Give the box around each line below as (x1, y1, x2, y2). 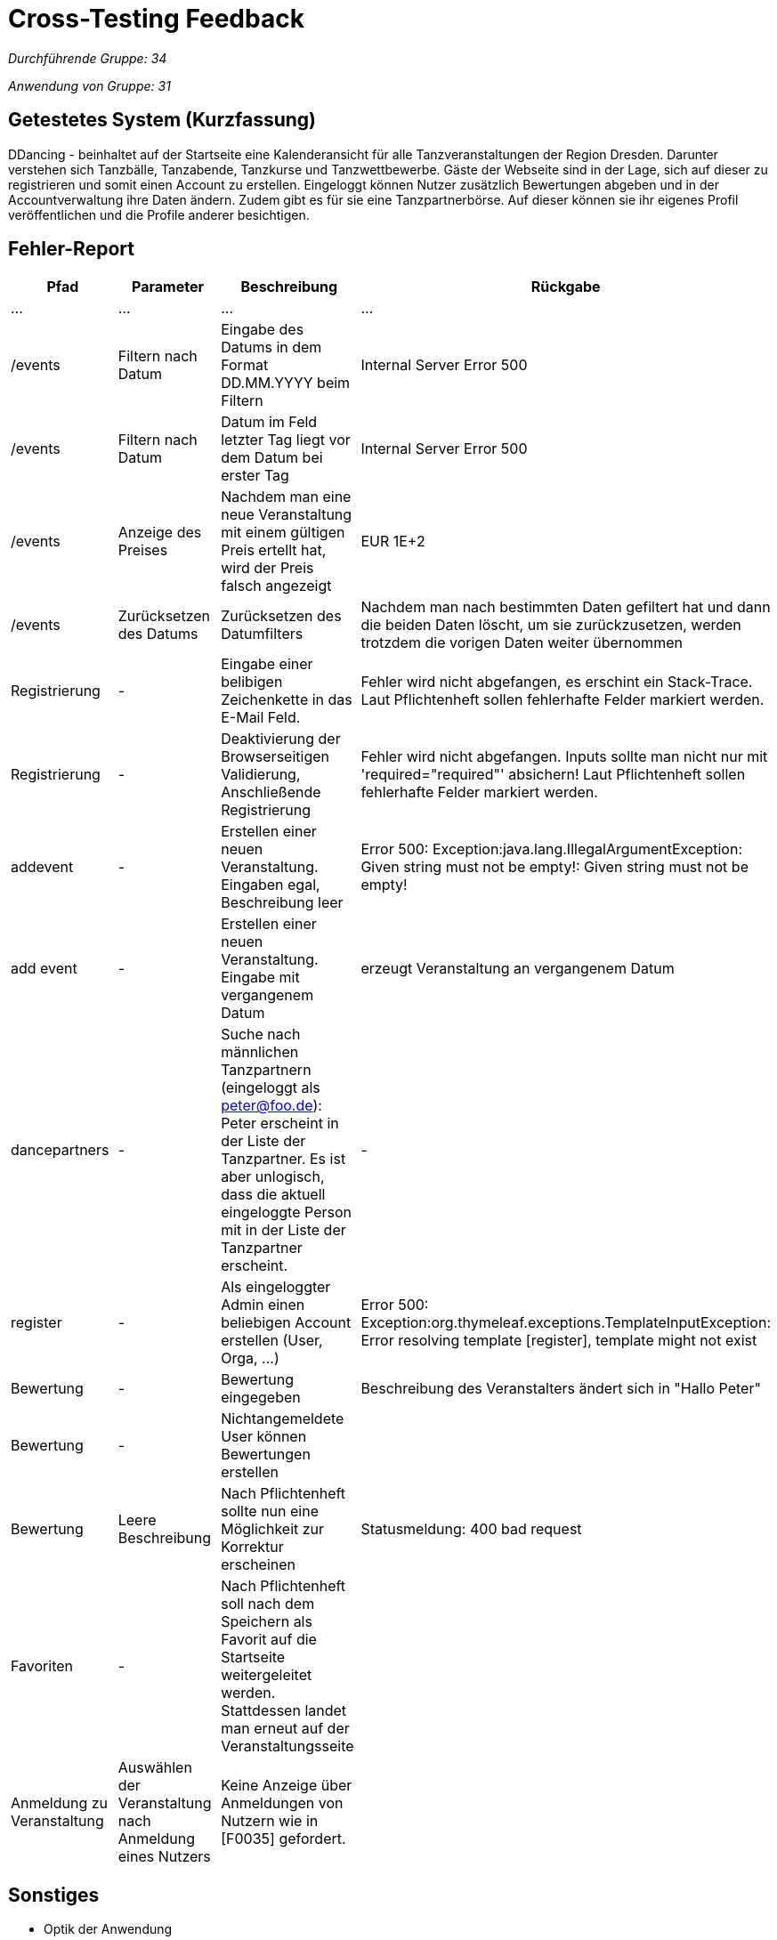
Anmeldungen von (221, 1794, 344, 1813)
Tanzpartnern (221, 1061, 312, 1079)
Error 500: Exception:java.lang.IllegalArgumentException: (360, 840, 743, 859)
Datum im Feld (221, 413, 318, 432)
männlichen (221, 1043, 299, 1062)
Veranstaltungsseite (221, 1737, 354, 1756)
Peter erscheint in (221, 1114, 339, 1133)
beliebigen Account (221, 1314, 352, 1332)
